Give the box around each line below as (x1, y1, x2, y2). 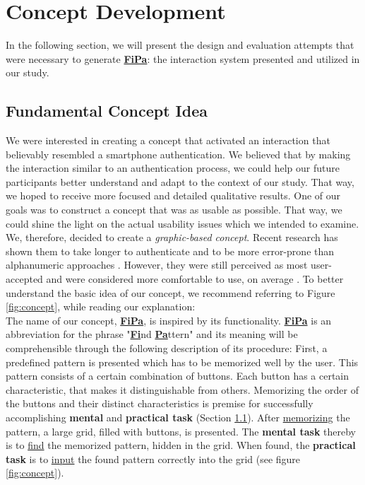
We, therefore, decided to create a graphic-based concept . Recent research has (6, 230, 338, 245)
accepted (6, 271, 43, 286)
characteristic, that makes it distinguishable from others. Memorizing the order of (6, 382, 359, 397)
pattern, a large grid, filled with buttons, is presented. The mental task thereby (6, 423, 356, 438)
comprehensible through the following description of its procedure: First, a (6, 341, 328, 356)
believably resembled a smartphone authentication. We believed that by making (6, 146, 351, 161)
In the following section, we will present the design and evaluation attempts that (6, 37, 354, 52)
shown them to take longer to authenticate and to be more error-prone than (6, 243, 335, 258)
